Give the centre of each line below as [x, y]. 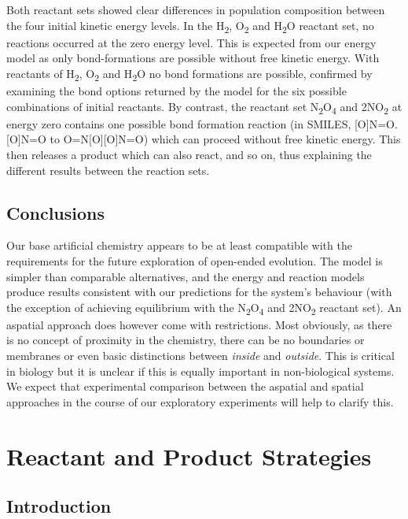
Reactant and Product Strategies [189, 456]
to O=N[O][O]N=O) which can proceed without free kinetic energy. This [225, 139]
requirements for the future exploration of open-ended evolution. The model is [195, 260]
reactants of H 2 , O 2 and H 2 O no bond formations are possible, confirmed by [189, 74]
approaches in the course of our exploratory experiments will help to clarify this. [200, 401]
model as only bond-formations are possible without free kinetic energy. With [193, 58]
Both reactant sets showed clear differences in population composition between [196, 9]
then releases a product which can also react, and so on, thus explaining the [189, 154]
